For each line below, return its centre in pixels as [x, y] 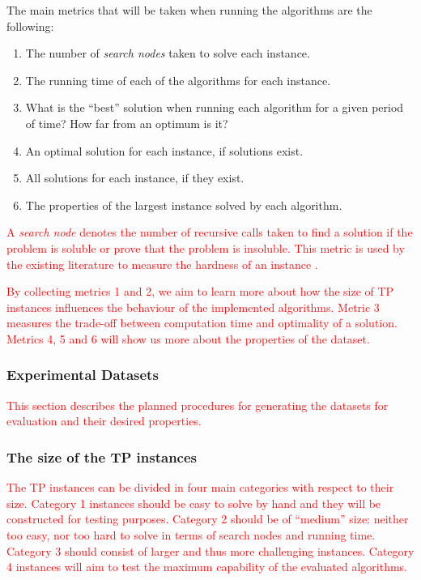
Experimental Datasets [83, 375]
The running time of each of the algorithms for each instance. [178, 80]
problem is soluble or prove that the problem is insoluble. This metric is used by [206, 247]
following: [30, 26]
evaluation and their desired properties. [104, 421]
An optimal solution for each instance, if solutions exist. [164, 150]
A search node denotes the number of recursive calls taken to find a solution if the [210, 232]
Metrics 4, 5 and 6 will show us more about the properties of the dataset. [188, 338]
